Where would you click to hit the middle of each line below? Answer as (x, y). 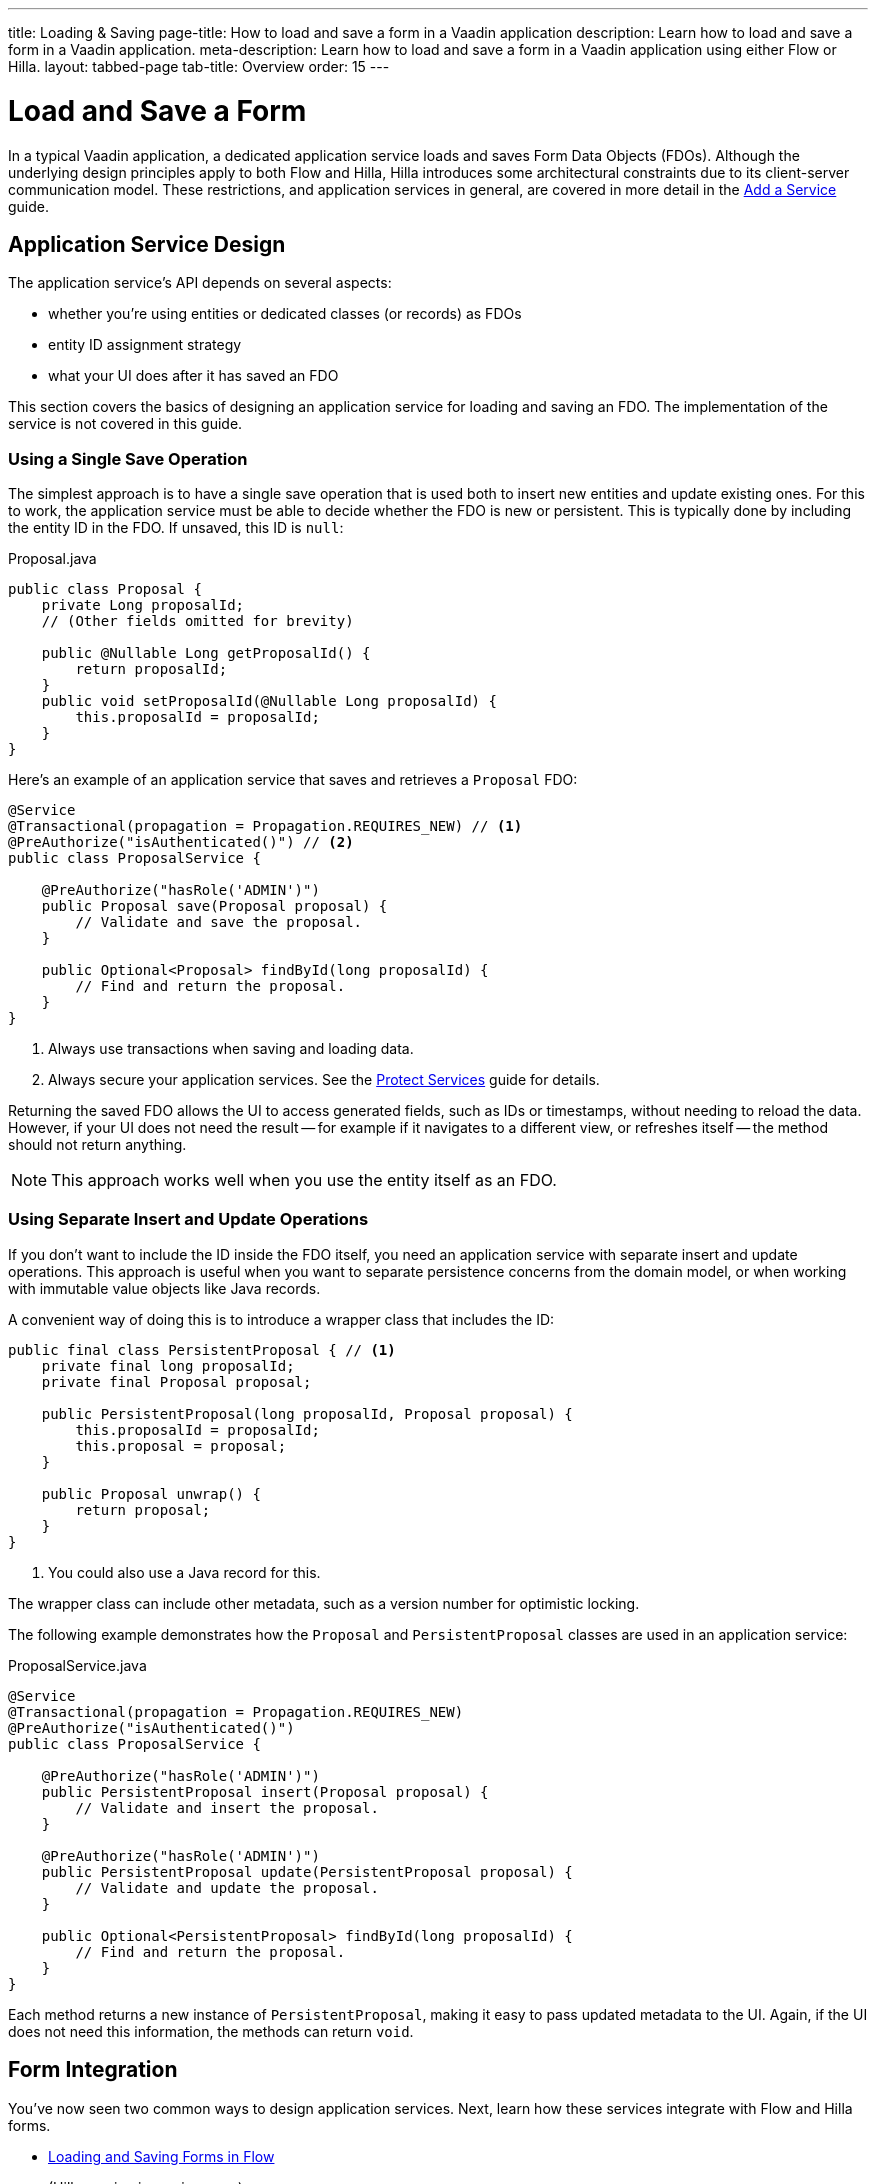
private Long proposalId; (143, 605)
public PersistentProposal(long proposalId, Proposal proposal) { (307, 1413)
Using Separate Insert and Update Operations (188, 1219)
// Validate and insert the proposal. (227, 1807)
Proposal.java (52, 559)
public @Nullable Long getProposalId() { (206, 653)
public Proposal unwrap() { (151, 1493)
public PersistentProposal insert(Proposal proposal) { (265, 1791)
